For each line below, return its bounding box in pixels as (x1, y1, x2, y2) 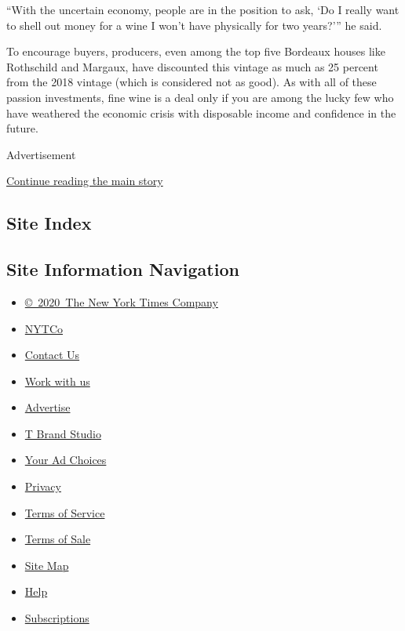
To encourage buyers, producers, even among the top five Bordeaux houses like (6, 43, 385, 60)
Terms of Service (24, 504, 105, 520)
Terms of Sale (24, 531, 91, 547)
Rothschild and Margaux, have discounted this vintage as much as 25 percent (6, 58, 378, 74)
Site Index (6, 211, 92, 235)
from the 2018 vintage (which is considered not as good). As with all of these (6, 74, 377, 90)
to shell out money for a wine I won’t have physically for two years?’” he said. (6, 16, 382, 33)
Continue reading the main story (6, 172, 163, 189)
